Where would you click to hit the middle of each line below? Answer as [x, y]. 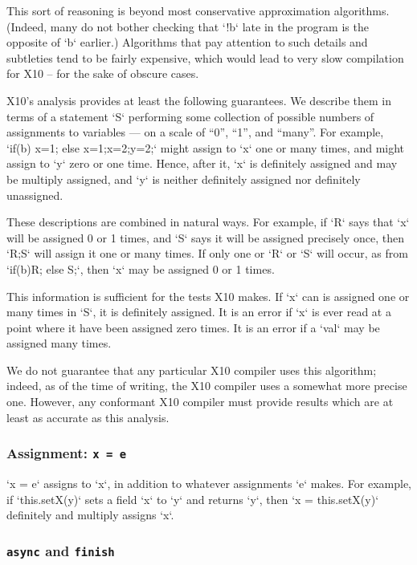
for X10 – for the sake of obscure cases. [103, 73]
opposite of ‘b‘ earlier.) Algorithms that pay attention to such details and [187, 42]
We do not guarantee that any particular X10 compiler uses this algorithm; [192, 370]
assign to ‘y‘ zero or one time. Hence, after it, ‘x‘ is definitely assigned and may [202, 163]
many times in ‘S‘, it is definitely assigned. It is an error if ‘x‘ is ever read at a [199, 312]
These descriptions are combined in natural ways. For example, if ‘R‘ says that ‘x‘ [208, 222]
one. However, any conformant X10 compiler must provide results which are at [200, 402]
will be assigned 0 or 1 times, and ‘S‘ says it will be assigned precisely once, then [205, 237]
